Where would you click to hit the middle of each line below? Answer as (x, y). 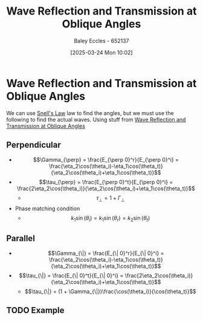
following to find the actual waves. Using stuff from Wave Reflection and (96, 119)
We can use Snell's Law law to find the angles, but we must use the (90, 113)
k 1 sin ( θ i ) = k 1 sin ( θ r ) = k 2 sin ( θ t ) (111, 219)
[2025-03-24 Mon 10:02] (101, 52)
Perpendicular (34, 145)
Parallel (21, 238)
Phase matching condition (47, 209)
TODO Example (35, 310)
